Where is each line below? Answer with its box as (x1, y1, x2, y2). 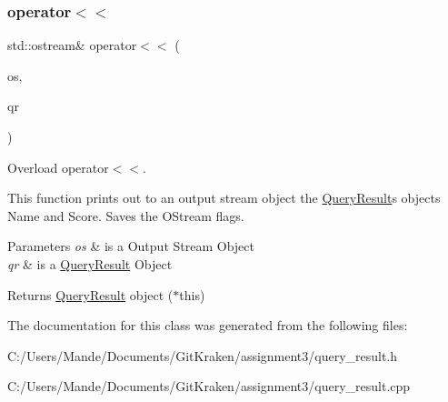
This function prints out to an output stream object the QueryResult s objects (7, 188, 441, 207)
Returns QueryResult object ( (7, 285, 174, 304)
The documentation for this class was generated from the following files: (7, 316, 408, 335)
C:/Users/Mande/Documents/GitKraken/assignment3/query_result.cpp (7, 377, 411, 396)
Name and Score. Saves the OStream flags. (7, 206, 244, 225)
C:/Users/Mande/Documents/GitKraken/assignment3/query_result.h (7, 346, 398, 365)
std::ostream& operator (7, 35, 137, 55)
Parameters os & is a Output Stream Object (7, 236, 254, 256)
